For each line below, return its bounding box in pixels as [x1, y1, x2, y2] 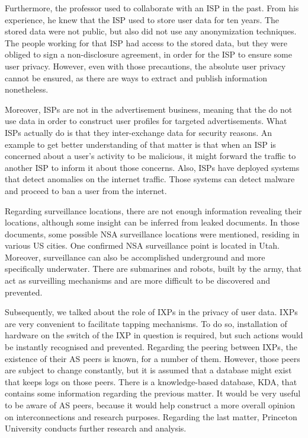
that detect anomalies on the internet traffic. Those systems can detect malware [5, 173, 295, 185]
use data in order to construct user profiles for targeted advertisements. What [5, 115, 287, 127]
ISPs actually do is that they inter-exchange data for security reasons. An [5, 126, 272, 138]
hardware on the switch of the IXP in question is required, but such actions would [5, 329, 303, 341]
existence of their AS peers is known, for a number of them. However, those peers [5, 352, 300, 364]
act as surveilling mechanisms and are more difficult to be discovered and [5, 274, 271, 287]
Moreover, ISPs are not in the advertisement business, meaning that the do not [5, 103, 293, 115]
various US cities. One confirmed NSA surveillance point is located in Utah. [5, 239, 280, 252]
